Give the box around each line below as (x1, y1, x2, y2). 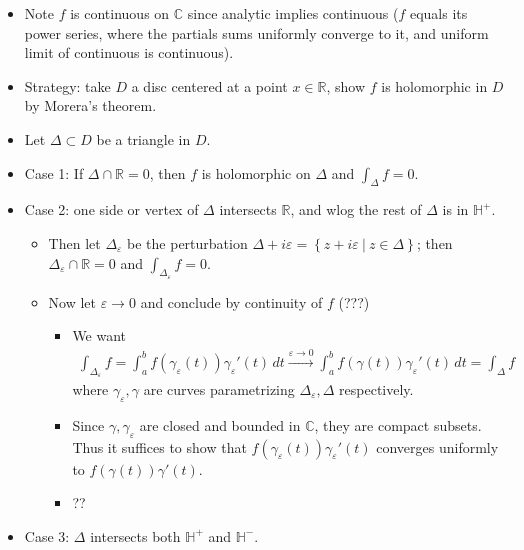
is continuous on (70, 3, 170, 23)
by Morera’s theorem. (24, 95, 157, 116)
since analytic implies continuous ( (187, 3, 399, 23)
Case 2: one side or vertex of (24, 199, 199, 220)
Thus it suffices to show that (72, 436, 247, 457)
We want (72, 325, 127, 346)
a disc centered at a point (131, 75, 288, 96)
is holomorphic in (381, 75, 488, 96)
